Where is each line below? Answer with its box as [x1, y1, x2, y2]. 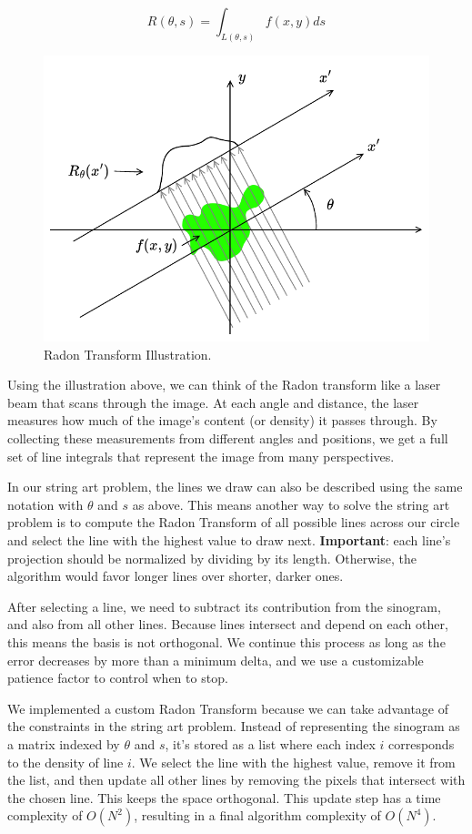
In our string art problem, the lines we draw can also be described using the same [7, 477, 463, 496]
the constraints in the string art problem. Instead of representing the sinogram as [7, 717, 460, 736]
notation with [7, 494, 84, 514]
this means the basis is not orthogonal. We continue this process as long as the [7, 632, 446, 651]
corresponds [387, 734, 455, 753]
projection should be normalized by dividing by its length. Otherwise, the [7, 548, 417, 567]
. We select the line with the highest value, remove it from [131, 752, 456, 771]
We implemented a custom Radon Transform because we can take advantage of [7, 698, 448, 717]
